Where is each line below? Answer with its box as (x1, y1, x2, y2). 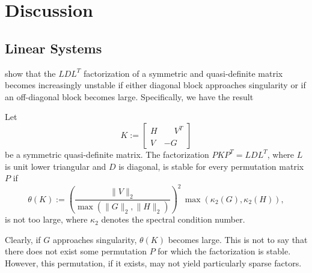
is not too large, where (5, 213, 88, 226)
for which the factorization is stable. (158, 245, 291, 257)
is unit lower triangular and (5, 160, 106, 172)
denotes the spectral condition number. (101, 213, 245, 226)
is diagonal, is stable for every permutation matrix (118, 160, 304, 172)
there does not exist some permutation (5, 245, 147, 257)
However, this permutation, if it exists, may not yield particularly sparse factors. (5, 256, 302, 269)
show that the (5, 67, 56, 79)
